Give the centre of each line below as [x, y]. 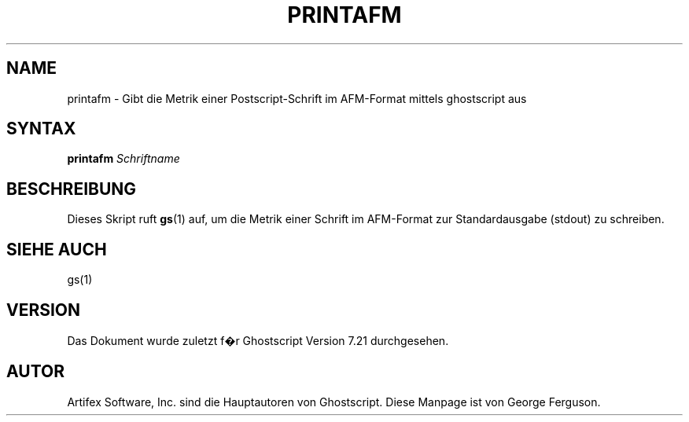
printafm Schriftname [123, 159]
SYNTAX [41, 129]
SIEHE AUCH [57, 249]
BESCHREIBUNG [72, 189]
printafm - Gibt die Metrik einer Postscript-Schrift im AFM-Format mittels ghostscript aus [297, 98]
